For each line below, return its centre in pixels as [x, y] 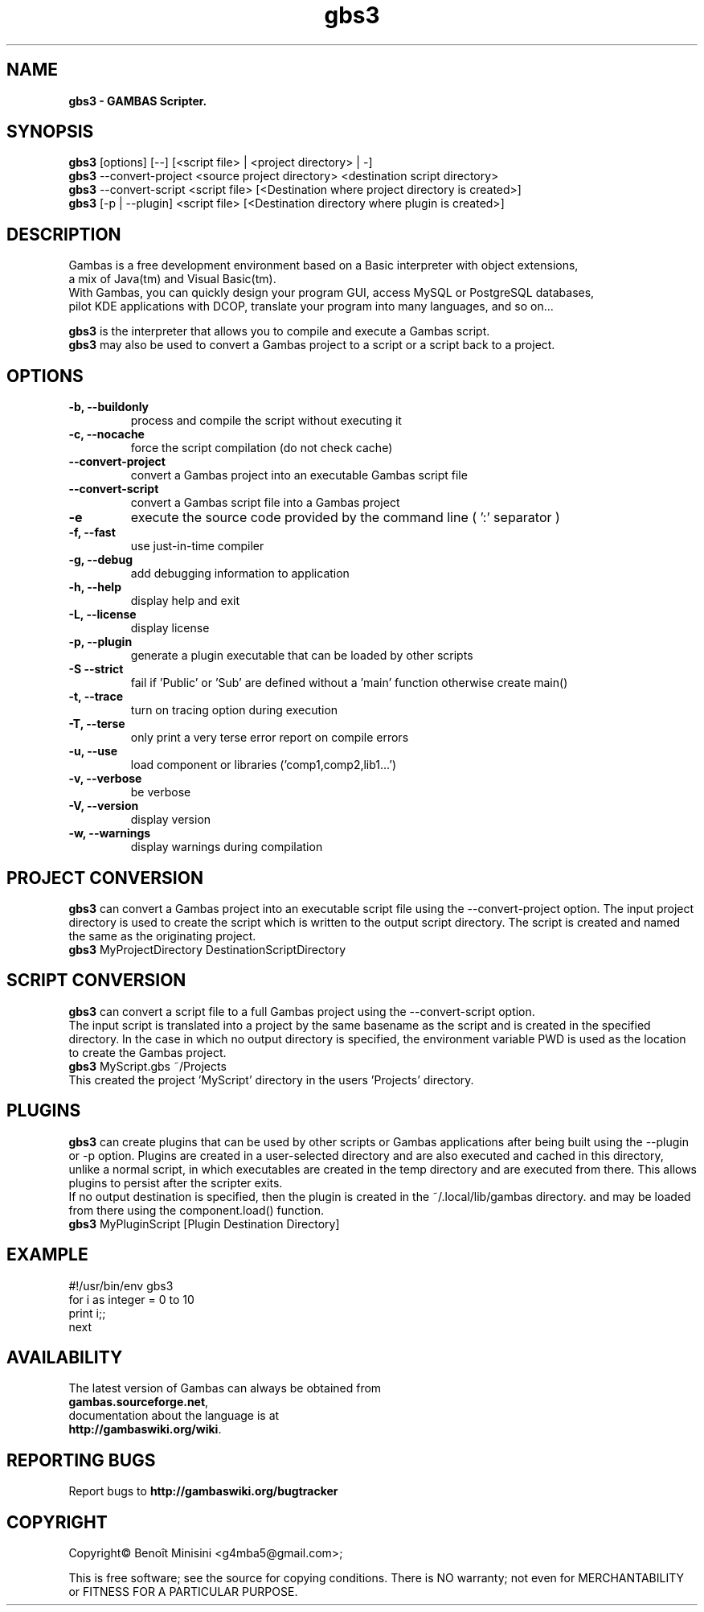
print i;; [87, 1313]
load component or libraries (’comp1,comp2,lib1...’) [264, 765]
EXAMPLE [47, 1255]
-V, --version [104, 806]
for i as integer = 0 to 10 [131, 1299]
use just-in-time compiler [197, 546]
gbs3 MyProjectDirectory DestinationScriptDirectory [207, 949]
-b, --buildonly [109, 407]
